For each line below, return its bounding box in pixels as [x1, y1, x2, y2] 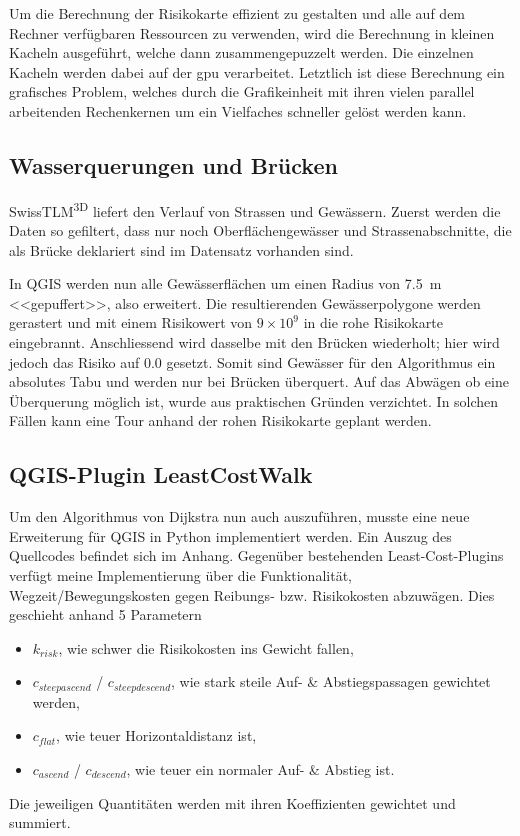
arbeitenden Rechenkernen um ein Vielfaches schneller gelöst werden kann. [9, 100, 467, 121]
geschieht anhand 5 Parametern [9, 604, 202, 625]
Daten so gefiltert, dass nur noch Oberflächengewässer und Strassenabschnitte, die [9, 220, 512, 241]
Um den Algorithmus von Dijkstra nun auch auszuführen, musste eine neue [9, 506, 470, 527]
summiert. [9, 812, 71, 833]
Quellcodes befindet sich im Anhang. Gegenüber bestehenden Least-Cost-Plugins [9, 545, 504, 566]
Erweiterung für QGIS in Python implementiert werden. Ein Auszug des [9, 525, 452, 546]
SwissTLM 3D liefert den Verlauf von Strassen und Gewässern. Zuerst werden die [9, 197, 501, 221]
